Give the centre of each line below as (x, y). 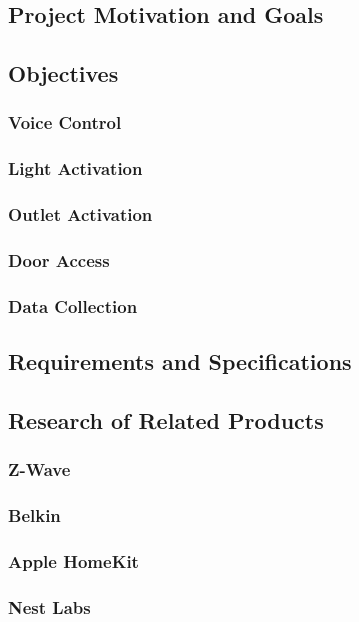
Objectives (63, 73)
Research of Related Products (166, 419)
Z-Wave (39, 469)
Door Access (59, 260)
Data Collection (73, 305)
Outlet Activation (80, 214)
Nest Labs (49, 606)
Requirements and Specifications (180, 361)
